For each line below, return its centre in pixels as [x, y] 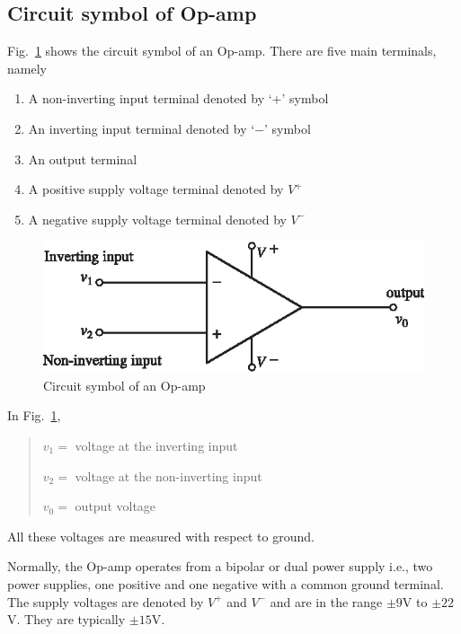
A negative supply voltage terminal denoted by [157, 219]
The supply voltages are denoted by [106, 601]
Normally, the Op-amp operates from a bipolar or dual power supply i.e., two [220, 566]
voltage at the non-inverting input [168, 475]
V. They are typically [66, 619]
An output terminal [83, 158]
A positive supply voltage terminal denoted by [156, 189]
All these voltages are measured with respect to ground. [161, 536]
